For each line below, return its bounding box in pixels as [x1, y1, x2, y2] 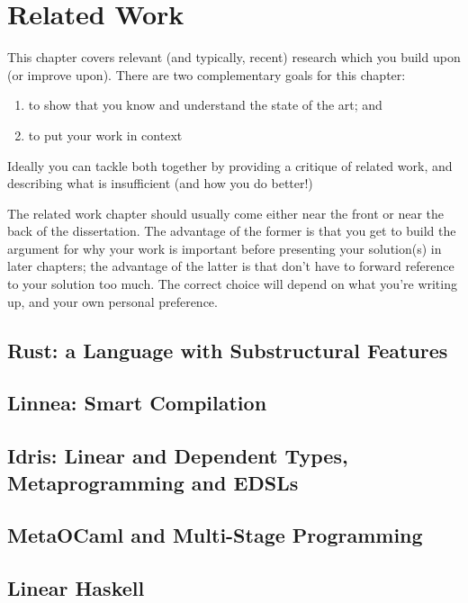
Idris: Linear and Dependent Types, [7, 442, 348, 470]
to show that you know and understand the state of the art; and [28, 95, 382, 114]
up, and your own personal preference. [7, 292, 218, 310]
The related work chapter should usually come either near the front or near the [7, 203, 445, 222]
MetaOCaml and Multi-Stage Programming [7, 521, 423, 549]
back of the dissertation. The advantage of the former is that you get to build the [7, 221, 456, 240]
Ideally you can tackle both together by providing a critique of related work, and [7, 156, 453, 175]
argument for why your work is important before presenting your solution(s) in [7, 238, 442, 257]
